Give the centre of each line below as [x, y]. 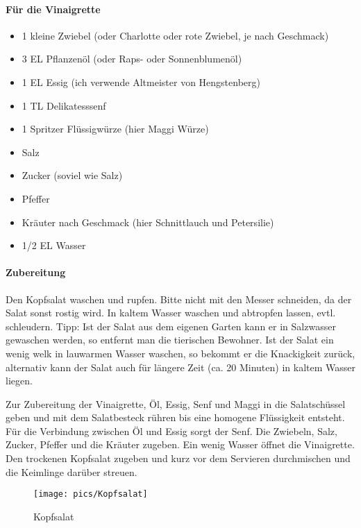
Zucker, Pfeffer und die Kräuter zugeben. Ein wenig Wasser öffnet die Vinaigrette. [180, 444]
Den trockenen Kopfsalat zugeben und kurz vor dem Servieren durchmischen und [178, 458]
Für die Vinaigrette [53, 9]
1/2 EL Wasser [54, 245]
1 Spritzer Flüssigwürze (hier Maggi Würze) [115, 129]
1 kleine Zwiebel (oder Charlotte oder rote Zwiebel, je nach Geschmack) [175, 35]
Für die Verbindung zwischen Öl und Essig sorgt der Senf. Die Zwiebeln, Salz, [171, 431]
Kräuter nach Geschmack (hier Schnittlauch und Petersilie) [148, 222]
